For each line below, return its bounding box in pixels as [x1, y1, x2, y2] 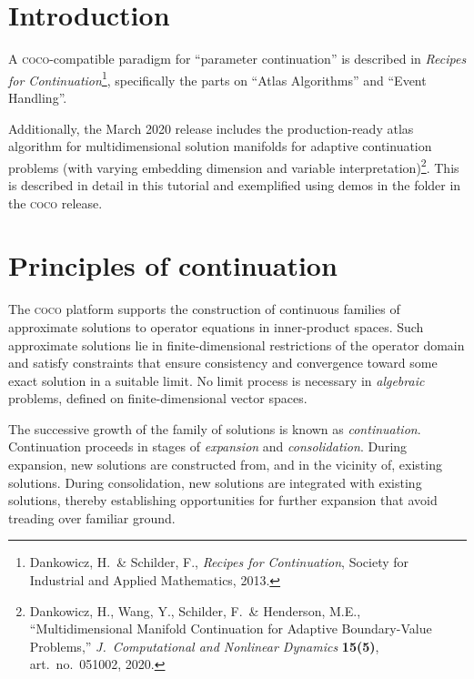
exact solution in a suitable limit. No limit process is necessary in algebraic [8, 370, 425, 390]
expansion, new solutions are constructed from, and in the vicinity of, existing [8, 455, 442, 474]
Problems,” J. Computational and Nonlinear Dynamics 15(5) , [29, 636, 379, 655]
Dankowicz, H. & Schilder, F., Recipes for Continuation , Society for [29, 552, 409, 572]
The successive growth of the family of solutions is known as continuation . [8, 419, 421, 438]
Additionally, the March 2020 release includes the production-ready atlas [8, 118, 414, 137]
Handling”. [8, 87, 67, 106]
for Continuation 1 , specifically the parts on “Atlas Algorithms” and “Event [8, 67, 427, 89]
